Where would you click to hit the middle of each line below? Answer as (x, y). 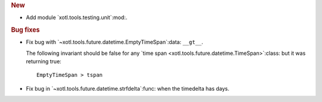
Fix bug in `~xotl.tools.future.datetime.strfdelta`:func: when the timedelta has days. (128, 88)
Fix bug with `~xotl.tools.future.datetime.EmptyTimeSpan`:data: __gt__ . (114, 42)
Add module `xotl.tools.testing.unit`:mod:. (77, 17)
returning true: (44, 61)
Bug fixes (25, 30)
